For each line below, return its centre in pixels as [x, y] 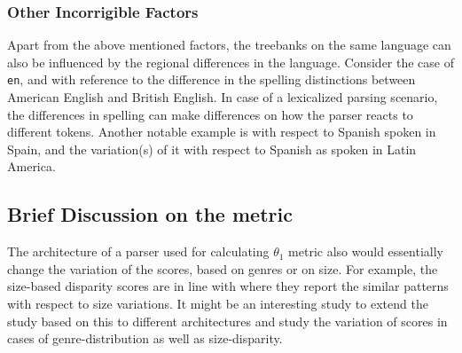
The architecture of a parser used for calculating [138, 251]
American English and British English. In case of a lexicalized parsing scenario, [223, 97]
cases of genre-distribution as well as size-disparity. [145, 338]
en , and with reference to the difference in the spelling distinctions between [211, 79]
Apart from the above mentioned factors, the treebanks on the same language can [229, 45]
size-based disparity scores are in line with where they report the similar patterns [228, 286]
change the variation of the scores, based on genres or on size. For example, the [223, 268]
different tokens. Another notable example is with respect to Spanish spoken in [222, 132]
